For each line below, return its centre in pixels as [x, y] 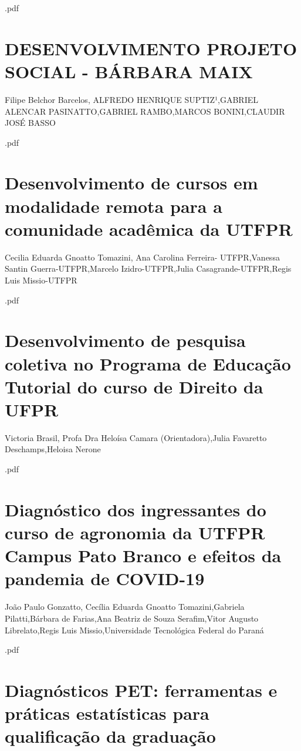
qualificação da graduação [110, 736]
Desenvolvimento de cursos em [131, 183]
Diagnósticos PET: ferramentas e [141, 690]
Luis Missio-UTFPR [41, 280]
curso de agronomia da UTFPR [135, 532]
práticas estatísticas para [107, 713]
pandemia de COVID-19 [105, 578]
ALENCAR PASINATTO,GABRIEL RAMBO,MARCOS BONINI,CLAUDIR [145, 111]
